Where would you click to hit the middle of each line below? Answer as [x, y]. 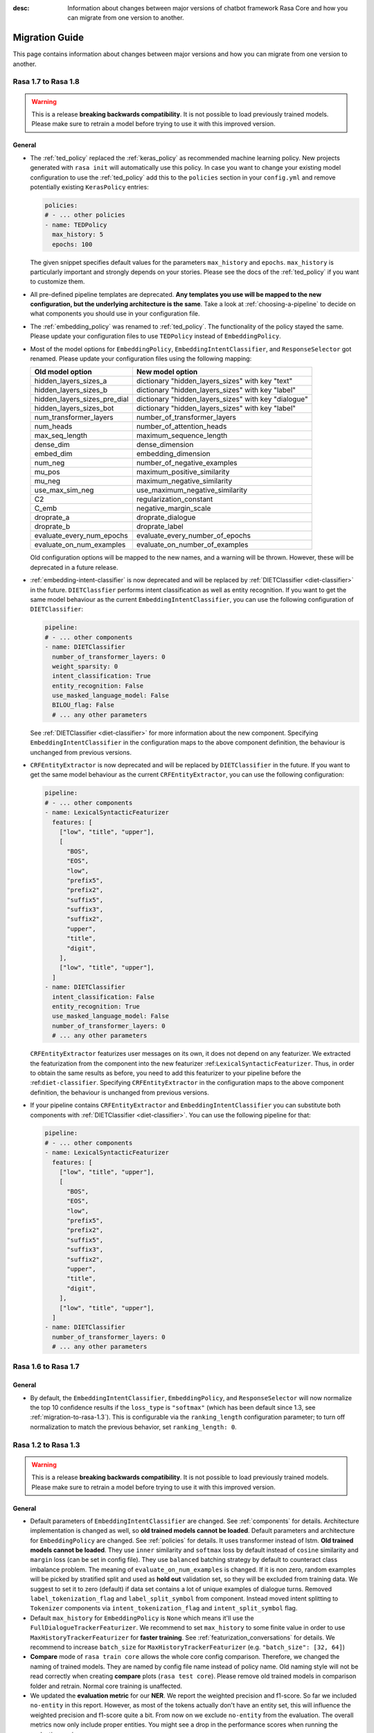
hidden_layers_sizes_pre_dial [81, 399]
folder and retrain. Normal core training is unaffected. [106, 1686]
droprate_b [52, 527]
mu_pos [47, 472]
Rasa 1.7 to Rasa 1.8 [46, 82]
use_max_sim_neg [64, 490]
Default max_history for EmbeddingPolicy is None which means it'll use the [142, 1618]
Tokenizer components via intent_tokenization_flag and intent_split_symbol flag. [164, 1608]
